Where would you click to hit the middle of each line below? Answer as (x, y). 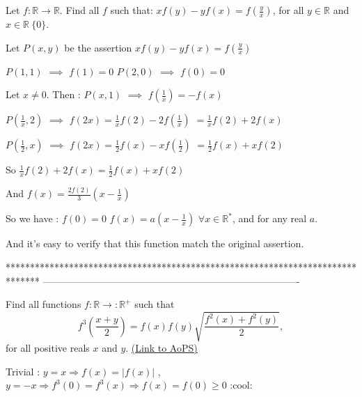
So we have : (32, 218)
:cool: (241, 385)
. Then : (63, 94)
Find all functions (44, 304)
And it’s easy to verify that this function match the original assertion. (155, 243)
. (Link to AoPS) (162, 348)
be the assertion (98, 47)
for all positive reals (48, 348)
